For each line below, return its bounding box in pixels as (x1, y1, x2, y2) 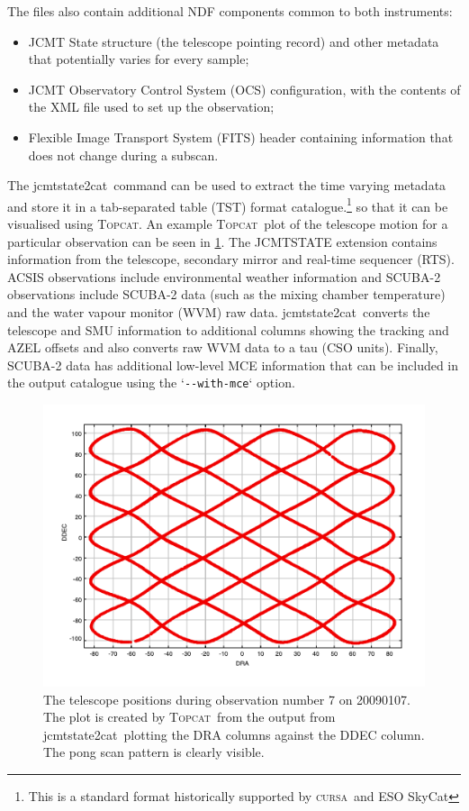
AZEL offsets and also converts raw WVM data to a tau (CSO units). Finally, (7, 338, 438, 357)
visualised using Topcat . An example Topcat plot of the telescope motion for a (7, 214, 448, 232)
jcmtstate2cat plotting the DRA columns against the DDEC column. (43, 724, 425, 743)
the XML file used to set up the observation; (28, 97, 275, 116)
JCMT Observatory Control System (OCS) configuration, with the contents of (28, 79, 461, 98)
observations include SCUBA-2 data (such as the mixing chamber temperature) (7, 285, 446, 304)
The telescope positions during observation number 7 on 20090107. (43, 689, 410, 708)
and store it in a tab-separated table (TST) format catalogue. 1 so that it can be (7, 194, 448, 215)
